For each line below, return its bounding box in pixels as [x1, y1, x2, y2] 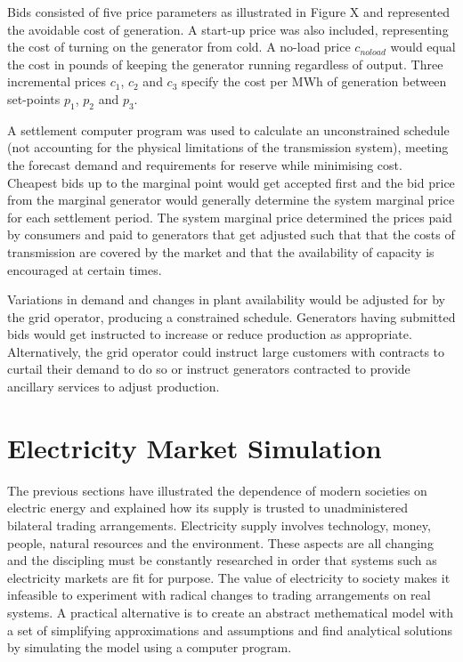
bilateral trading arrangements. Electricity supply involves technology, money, [7, 515, 431, 534]
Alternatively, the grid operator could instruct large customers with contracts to [7, 342, 445, 360]
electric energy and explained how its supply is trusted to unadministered [7, 498, 409, 517]
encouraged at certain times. [7, 260, 162, 279]
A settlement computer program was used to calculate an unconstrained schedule [7, 120, 450, 139]
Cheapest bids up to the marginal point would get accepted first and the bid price [7, 173, 455, 191]
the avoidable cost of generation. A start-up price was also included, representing [7, 20, 449, 38]
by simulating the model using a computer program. [7, 638, 292, 657]
